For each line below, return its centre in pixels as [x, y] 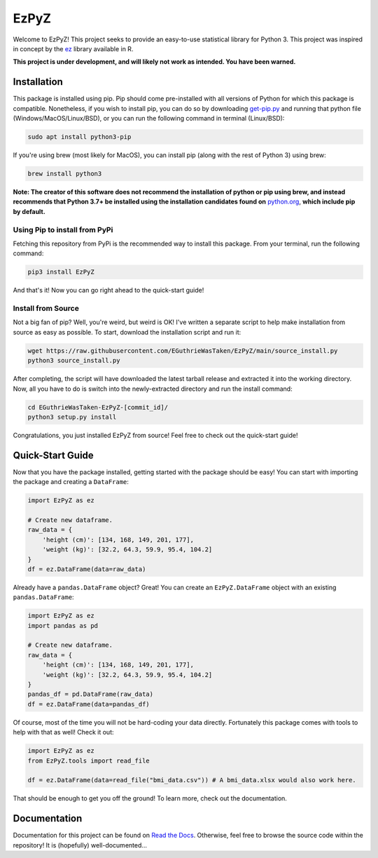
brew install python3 [65, 173]
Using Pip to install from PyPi [63, 229]
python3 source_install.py [74, 361]
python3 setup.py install [72, 417]
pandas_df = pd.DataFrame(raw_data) [91, 694]
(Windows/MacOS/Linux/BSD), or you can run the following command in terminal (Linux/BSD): [149, 119]
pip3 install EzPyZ [61, 272]
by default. [29, 211]
